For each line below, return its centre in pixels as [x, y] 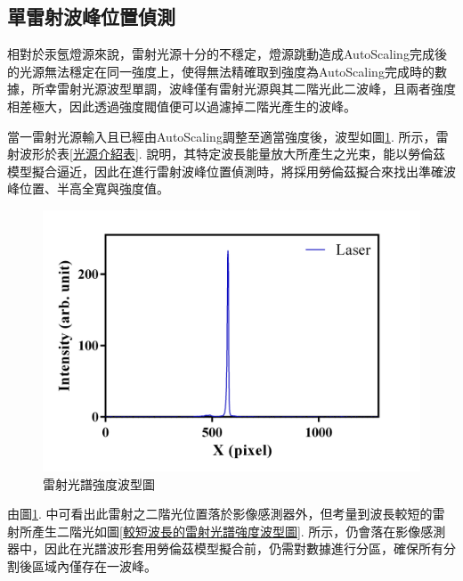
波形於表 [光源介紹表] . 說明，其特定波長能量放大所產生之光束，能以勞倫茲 [232, 154]
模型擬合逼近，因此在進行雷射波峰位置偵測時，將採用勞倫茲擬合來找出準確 [225, 171]
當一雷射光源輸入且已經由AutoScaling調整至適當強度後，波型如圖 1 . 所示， [222, 136]
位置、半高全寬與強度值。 [94, 188]
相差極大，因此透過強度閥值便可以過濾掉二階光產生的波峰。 [182, 106]
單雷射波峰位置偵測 [91, 16]
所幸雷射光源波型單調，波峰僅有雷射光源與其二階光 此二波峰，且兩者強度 [244, 89]
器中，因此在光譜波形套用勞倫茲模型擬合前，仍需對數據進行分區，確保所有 [225, 548]
